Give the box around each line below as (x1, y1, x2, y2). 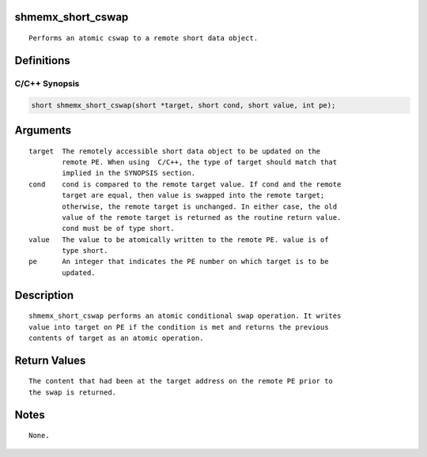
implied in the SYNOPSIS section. (62, 168, 196, 178)
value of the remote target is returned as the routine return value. (62, 213, 342, 221)
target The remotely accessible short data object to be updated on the (28, 146, 321, 156)
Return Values (14, 353, 86, 367)
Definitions (14, 54, 70, 67)
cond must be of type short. (62, 224, 176, 233)
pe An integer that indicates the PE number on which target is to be (28, 257, 329, 266)
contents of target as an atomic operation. (28, 334, 205, 343)
